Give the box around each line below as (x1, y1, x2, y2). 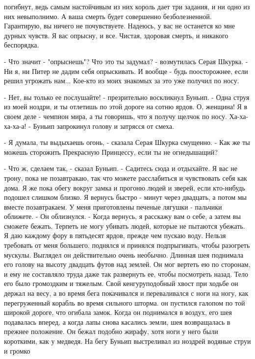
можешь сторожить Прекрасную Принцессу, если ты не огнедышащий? (4, 146, 218, 157)
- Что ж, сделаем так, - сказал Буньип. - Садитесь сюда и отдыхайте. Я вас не (4, 163, 238, 173)
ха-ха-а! (4, 120, 26, 131)
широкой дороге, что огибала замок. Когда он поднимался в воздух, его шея (4, 307, 232, 317)
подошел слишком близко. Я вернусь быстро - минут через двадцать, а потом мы (4, 192, 247, 202)
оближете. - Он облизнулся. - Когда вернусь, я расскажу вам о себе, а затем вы (4, 211, 241, 221)
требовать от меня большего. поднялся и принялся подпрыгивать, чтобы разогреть (4, 240, 250, 250)
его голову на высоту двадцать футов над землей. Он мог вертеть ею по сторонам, (4, 259, 251, 269)
